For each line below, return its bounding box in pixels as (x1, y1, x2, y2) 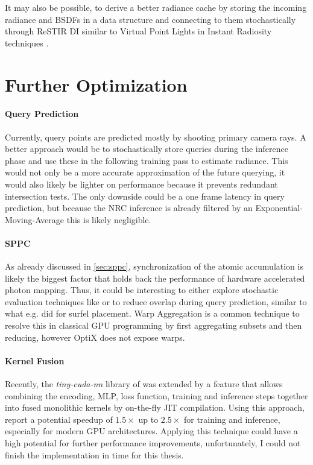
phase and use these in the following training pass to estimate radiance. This (5, 154, 288, 166)
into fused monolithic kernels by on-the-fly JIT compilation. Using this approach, (5, 401, 305, 414)
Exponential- (255, 201, 303, 214)
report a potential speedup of (5, 413, 113, 425)
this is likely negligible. (66, 213, 151, 226)
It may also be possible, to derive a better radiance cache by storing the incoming (5, 1, 307, 13)
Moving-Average (5, 213, 65, 226)
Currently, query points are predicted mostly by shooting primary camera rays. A (5, 130, 306, 143)
